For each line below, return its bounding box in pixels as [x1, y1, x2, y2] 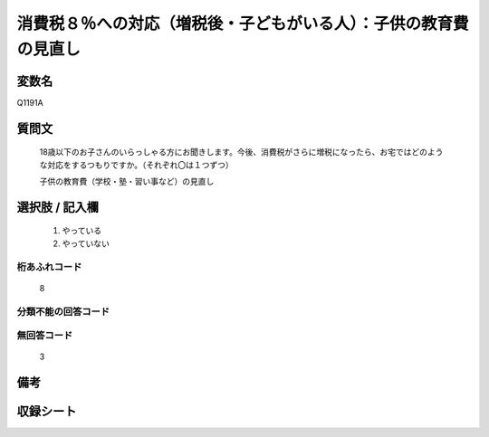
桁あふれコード [16, 261, 82, 273]
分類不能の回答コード [16, 305, 110, 318]
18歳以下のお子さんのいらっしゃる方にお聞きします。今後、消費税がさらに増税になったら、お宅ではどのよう [39, 147, 444, 157]
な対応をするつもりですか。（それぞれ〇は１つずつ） [39, 159, 235, 170]
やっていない [62, 238, 110, 249]
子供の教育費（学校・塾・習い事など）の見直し [39, 176, 215, 187]
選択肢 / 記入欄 [16, 199, 100, 214]
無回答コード [16, 329, 73, 342]
